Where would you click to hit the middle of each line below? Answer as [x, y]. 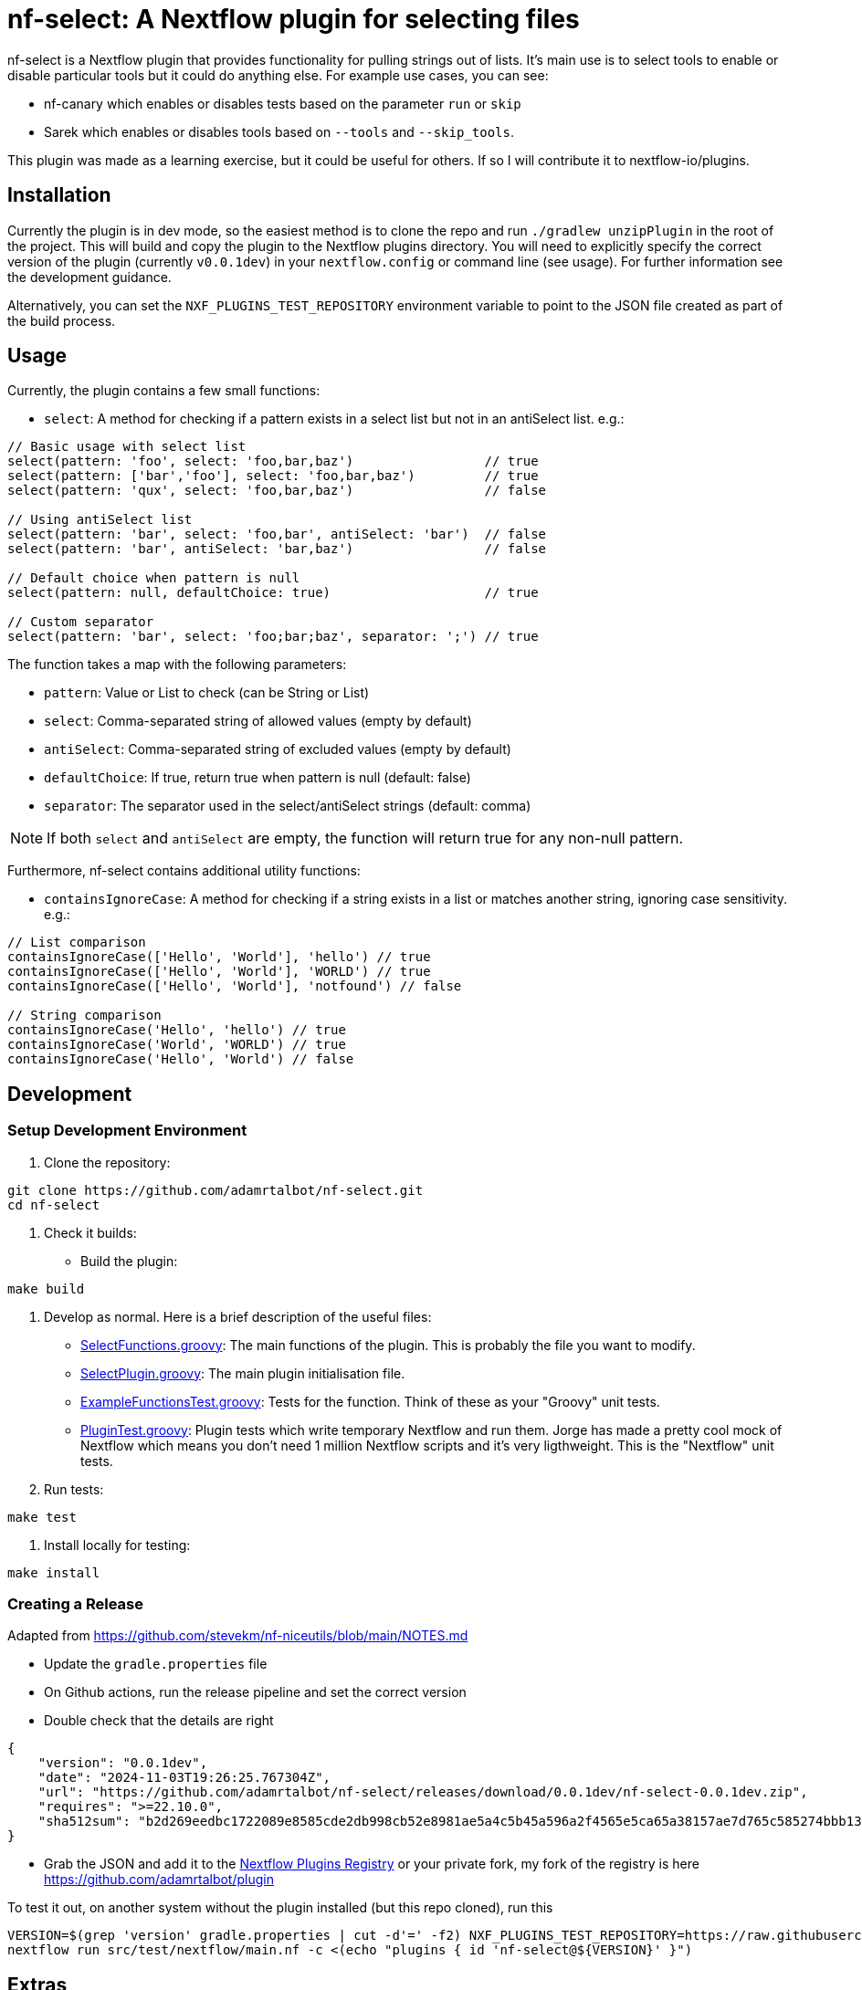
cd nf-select [54, 1204]
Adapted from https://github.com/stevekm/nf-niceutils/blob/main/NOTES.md [238, 1636]
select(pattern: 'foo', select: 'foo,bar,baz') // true [273, 461]
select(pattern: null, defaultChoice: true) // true [273, 593]
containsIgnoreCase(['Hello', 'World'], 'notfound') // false [235, 986]
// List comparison [77, 943]
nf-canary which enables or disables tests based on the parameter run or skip [283, 103]
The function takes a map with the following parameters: [177, 665]
